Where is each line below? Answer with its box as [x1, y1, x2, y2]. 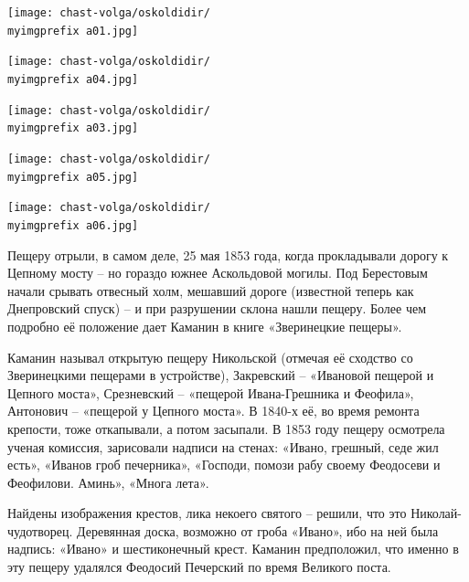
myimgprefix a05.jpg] [7, 170, 139, 184]
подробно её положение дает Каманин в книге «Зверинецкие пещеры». [7, 316, 402, 335]
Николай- [410, 503, 462, 523]
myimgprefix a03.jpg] [7, 122, 139, 135]
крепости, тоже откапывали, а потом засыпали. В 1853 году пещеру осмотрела [7, 418, 445, 438]
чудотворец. [7, 521, 73, 540]
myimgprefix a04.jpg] [7, 72, 139, 86]
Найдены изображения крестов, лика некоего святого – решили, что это [7, 503, 407, 523]
